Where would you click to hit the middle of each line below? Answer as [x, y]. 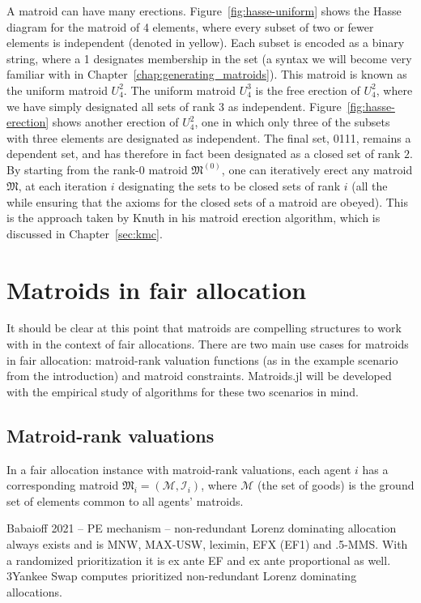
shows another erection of [115, 122]
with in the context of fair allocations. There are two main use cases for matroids [208, 344]
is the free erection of [308, 90]
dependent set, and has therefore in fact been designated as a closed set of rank [204, 154]
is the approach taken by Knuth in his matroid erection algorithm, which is [193, 218]
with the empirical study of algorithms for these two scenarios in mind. [183, 391]
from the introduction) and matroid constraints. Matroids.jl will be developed [199, 376]
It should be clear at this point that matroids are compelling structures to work [204, 328]
